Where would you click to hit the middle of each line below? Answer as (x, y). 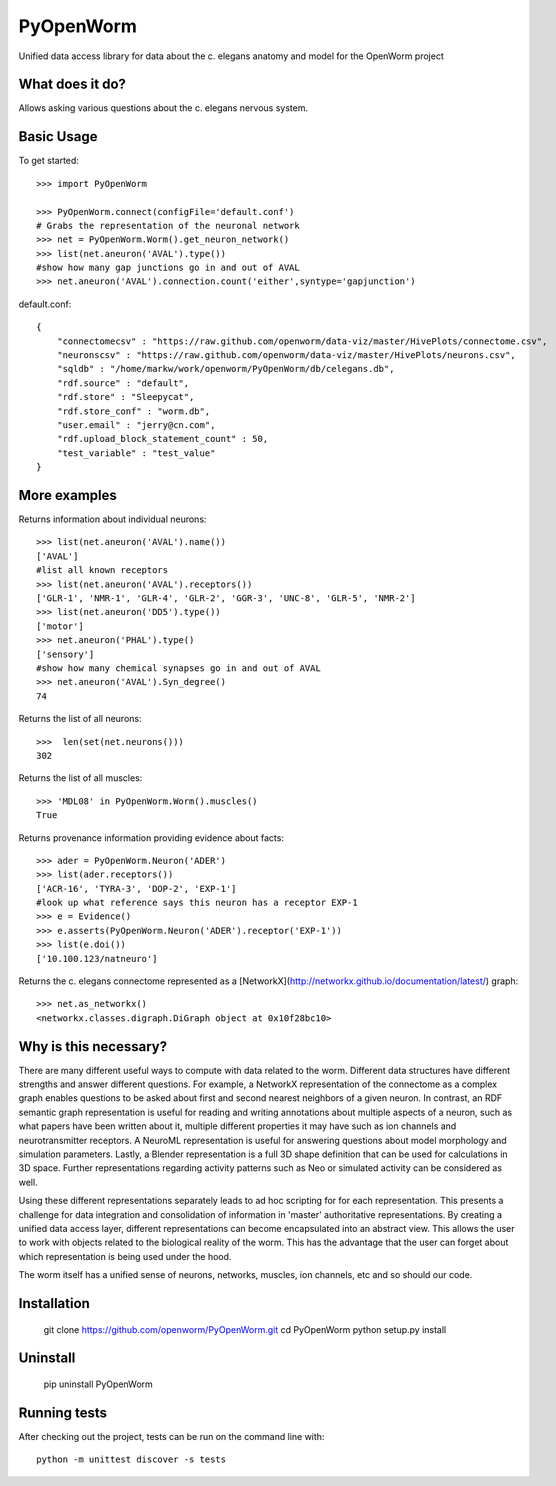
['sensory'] (65, 654)
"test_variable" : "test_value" (136, 453)
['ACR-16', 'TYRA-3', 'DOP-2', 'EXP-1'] (136, 888)
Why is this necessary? (93, 1046)
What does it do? (72, 84)
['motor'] (60, 626)
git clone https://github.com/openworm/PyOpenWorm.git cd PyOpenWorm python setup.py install (245, 1329)
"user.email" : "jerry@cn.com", (136, 425)
